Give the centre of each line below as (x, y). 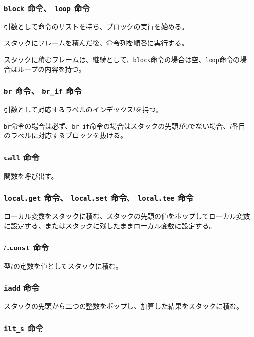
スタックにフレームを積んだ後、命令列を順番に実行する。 (96, 43)
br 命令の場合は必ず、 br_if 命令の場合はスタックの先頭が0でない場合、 (117, 125)
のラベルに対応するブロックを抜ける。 (65, 135)
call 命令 (22, 157)
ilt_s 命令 (24, 327)
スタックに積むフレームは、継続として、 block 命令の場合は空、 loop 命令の (122, 59)
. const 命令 (28, 247)
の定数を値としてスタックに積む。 (68, 265)
